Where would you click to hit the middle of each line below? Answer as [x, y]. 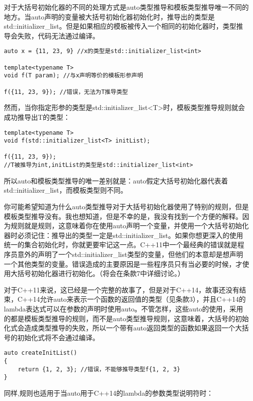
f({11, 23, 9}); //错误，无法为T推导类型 [66, 92]
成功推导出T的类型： [37, 117]
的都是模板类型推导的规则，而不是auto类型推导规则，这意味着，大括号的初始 [126, 318]
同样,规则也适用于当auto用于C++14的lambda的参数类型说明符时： [109, 392]
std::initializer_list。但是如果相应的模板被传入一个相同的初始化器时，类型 [120, 26]
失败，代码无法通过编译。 [58, 35]
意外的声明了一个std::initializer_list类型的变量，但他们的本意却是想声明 [130, 254]
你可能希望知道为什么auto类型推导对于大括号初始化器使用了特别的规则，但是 [126, 206]
